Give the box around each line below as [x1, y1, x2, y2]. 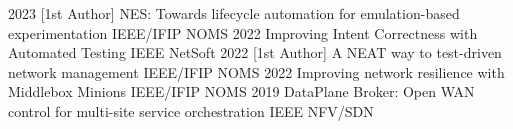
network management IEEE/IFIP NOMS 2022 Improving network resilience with [8, 61, 505, 82]
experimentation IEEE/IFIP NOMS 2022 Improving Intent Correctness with [8, 22, 478, 43]
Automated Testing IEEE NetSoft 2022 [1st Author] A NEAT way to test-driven [8, 42, 502, 63]
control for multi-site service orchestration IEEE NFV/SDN [8, 100, 374, 121]
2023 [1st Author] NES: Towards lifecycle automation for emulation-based [8, 3, 460, 23]
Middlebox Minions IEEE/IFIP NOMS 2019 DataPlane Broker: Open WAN [8, 81, 475, 102]
